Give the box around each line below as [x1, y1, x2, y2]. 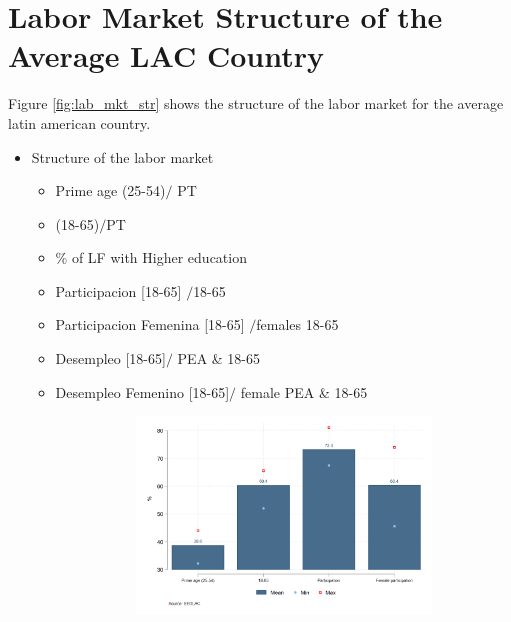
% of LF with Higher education [55, 247, 247, 268]
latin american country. [8, 112, 151, 133]
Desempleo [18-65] [55, 348, 166, 369]
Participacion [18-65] [55, 280, 182, 301]
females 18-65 [256, 314, 339, 335]
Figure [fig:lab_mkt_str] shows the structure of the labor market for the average [8, 93, 504, 114]
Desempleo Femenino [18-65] [55, 381, 230, 402]
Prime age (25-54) [55, 180, 166, 201]
